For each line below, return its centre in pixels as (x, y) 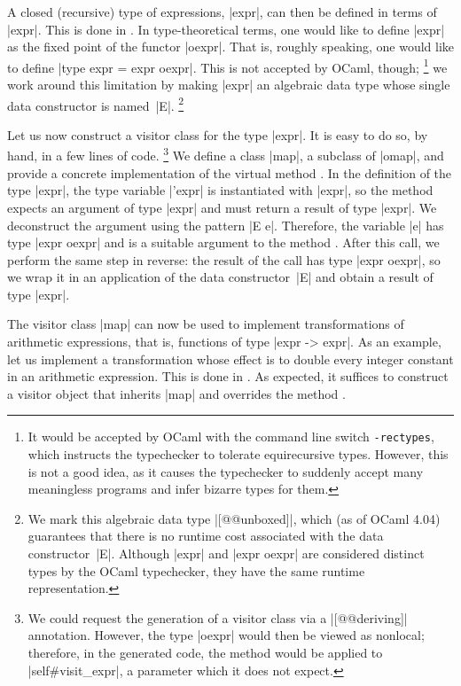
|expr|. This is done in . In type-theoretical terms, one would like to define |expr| (226, 29)
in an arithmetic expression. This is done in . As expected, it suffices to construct (228, 376)
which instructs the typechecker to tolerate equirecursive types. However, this (238, 454)
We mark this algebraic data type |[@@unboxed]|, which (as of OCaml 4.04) (234, 518)
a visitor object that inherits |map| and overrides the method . (176, 393)
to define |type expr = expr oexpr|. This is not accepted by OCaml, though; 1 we (227, 66)
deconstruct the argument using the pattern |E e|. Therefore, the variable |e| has (226, 225)
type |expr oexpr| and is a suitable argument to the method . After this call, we (223, 242)
